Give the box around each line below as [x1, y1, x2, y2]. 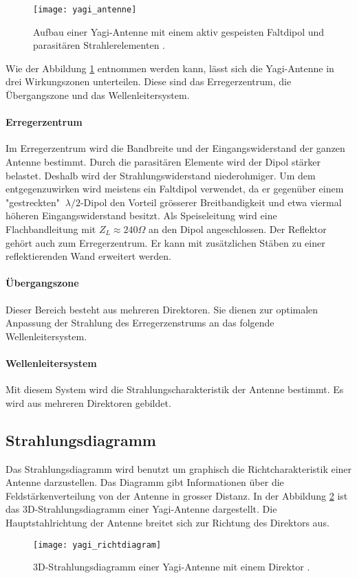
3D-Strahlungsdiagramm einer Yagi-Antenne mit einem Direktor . [33, 559, 310, 574]
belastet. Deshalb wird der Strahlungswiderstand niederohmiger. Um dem [6, 168, 316, 182]
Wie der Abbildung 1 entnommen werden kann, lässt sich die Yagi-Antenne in [6, 60, 334, 75]
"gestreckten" [6, 194, 61, 209]
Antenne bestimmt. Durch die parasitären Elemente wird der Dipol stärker [6, 155, 321, 169]
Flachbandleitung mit [6, 221, 96, 236]
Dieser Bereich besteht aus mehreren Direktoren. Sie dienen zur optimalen [6, 302, 318, 316]
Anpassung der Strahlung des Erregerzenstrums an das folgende [6, 315, 274, 330]
